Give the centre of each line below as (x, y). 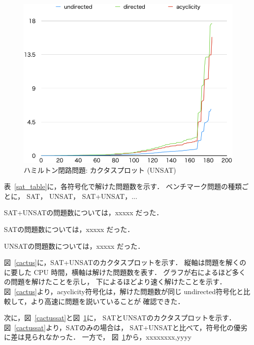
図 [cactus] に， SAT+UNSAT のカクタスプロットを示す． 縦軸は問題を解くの (125, 262)
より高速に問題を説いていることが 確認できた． (108, 301)
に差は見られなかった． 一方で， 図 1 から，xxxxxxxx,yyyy (98, 337)
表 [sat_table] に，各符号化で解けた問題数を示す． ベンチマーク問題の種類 (123, 186)
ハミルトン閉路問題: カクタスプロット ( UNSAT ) (100, 170)
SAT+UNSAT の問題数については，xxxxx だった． (84, 212)
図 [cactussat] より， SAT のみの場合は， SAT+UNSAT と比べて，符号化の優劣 (126, 327)
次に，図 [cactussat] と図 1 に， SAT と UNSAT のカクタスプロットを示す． (120, 318)
